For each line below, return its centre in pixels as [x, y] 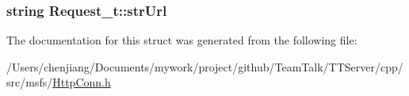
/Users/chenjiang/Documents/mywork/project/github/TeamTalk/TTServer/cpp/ [205, 66]
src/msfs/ [30, 82]
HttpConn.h [82, 82]
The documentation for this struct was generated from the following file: [182, 40]
